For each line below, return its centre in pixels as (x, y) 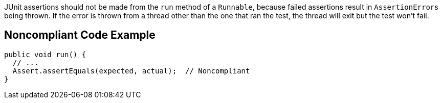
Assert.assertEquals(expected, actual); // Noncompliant (131, 71)
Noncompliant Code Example (80, 35)
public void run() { (45, 54)
